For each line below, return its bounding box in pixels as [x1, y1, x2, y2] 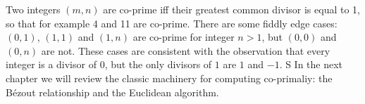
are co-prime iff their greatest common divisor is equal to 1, [103, 2, 360, 16]
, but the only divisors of [104, 57, 212, 72]
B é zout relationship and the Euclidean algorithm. [6, 84, 219, 99]
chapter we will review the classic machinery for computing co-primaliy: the [6, 70, 333, 85]
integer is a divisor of [6, 57, 97, 72]
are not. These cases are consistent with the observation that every [41, 43, 330, 58]
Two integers [6, 2, 61, 16]
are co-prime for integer [132, 30, 235, 44]
